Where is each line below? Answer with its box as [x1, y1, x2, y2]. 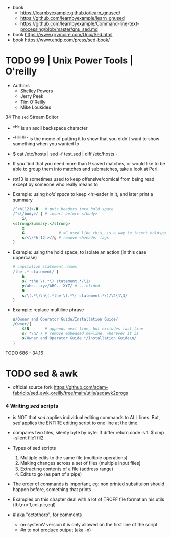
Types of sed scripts [12, 445, 56, 451]
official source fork [12, 384, 53, 390]
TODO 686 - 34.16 [5, 350, 43, 356]
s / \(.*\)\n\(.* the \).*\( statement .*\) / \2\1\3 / [22, 293, 128, 298]
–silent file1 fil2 [12, 435, 44, 441]
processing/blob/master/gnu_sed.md [20, 26, 98, 32]
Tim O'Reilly [20, 99, 46, 105]
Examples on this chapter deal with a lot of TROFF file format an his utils [12, 496, 165, 502]
